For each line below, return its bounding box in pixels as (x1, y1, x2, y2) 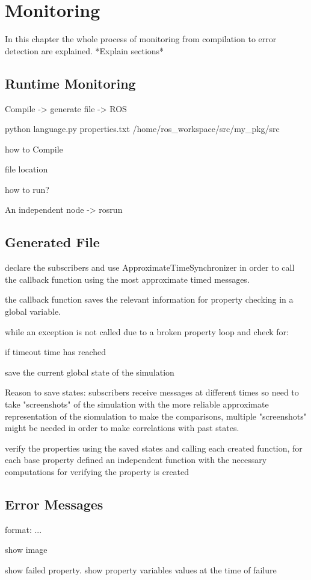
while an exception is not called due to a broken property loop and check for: (5, 325, 289, 338)
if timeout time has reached (5, 345, 106, 358)
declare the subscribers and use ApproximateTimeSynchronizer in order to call (5, 261, 295, 274)
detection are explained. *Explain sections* (5, 44, 164, 57)
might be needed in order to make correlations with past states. (5, 421, 239, 434)
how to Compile (5, 142, 63, 155)
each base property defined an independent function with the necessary (5, 453, 267, 466)
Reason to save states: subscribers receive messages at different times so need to (5, 386, 299, 399)
